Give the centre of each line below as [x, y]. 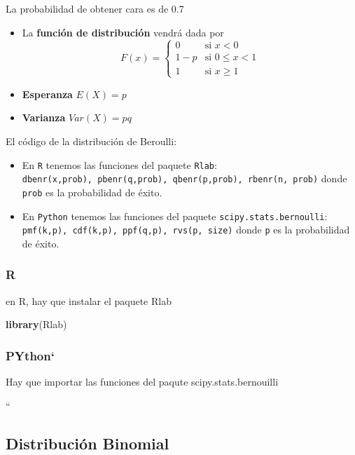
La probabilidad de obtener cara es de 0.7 [95, 8]
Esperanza [47, 94]
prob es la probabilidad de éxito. [92, 192]
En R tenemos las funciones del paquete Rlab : [119, 164]
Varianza [44, 117]
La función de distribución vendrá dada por [123, 32]
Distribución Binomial [88, 443]
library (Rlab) [36, 324]
